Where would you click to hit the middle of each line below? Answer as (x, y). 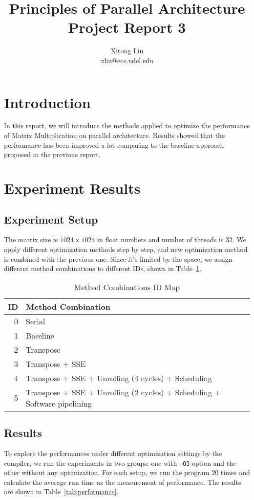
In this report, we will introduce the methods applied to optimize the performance (127, 125)
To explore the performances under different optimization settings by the (113, 453)
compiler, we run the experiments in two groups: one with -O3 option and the (120, 463)
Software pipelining (59, 403)
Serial (36, 321)
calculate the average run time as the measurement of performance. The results (123, 482)
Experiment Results (72, 188)
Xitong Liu (127, 51)
